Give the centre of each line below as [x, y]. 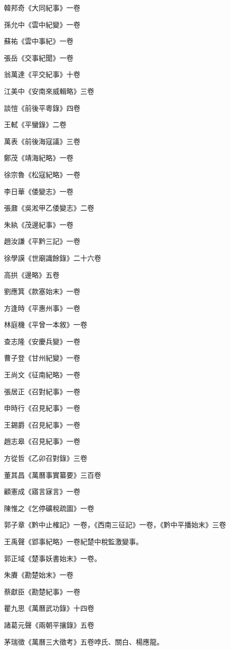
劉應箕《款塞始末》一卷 [42, 291]
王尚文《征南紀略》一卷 [42, 375]
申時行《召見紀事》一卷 [42, 408]
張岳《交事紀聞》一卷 [39, 57]
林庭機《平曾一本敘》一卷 [46, 325]
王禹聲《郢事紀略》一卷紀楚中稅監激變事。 [73, 541]
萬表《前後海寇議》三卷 [42, 141]
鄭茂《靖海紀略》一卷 [39, 158]
